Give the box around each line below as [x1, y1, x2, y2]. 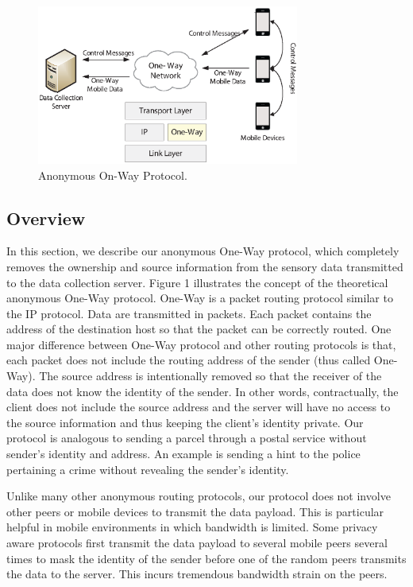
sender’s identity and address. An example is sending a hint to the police [6, 445, 361, 462]
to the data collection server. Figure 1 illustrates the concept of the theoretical [6, 274, 388, 290]
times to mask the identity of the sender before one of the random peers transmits [6, 550, 407, 566]
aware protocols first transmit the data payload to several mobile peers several [6, 535, 388, 551]
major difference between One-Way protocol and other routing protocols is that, [6, 336, 396, 352]
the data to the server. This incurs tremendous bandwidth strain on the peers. [6, 566, 388, 582]
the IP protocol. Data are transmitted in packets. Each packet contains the [6, 305, 372, 321]
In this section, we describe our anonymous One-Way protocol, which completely [6, 243, 399, 259]
